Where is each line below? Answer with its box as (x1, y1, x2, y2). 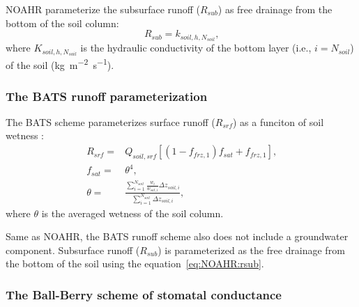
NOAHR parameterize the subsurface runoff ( (6, 2, 200, 16)
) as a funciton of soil (233, 114, 324, 129)
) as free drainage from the (217, 2, 333, 16)
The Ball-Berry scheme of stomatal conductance (6, 285, 282, 303)
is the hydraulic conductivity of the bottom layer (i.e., (80, 40, 312, 55)
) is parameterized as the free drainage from (158, 242, 345, 257)
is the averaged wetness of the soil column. (41, 205, 224, 220)
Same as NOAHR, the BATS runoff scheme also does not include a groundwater (6, 229, 349, 244)
